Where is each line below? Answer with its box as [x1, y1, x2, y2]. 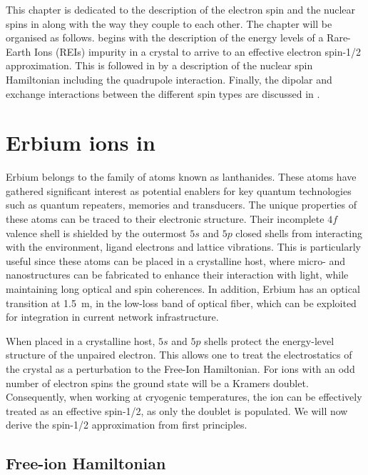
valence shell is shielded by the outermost [6, 225, 187, 240]
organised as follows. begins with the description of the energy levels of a [6, 30, 324, 45]
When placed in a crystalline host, [6, 333, 155, 348]
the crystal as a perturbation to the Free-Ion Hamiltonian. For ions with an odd [6, 361, 355, 376]
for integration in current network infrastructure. [6, 309, 219, 324]
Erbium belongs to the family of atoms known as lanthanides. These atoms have [6, 169, 357, 184]
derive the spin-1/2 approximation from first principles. [6, 417, 247, 432]
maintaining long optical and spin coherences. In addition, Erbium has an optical [6, 281, 360, 296]
